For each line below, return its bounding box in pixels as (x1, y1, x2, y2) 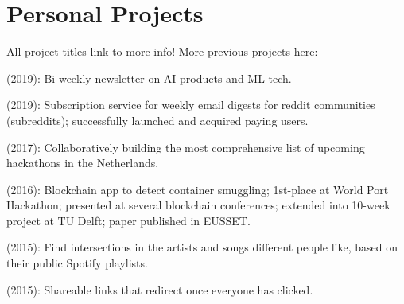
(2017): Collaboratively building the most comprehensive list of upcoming (6, 138, 365, 155)
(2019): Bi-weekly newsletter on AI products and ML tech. (6, 69, 292, 86)
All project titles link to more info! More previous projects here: (6, 43, 318, 60)
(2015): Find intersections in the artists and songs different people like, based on (6, 239, 398, 255)
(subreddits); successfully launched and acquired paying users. (6, 111, 309, 128)
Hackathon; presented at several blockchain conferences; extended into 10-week (6, 197, 390, 213)
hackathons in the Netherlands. (6, 154, 159, 171)
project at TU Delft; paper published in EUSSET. (6, 212, 251, 228)
